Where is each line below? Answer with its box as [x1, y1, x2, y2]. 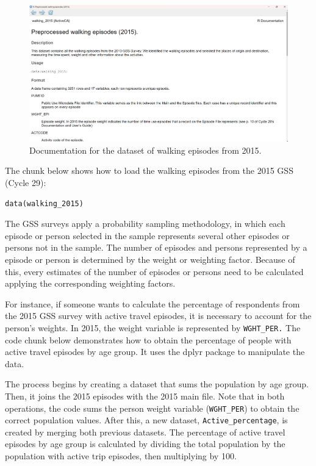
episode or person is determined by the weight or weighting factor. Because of [5, 253, 295, 265]
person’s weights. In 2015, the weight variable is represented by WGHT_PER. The [5, 321, 301, 334]
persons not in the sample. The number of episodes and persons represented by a [5, 241, 307, 254]
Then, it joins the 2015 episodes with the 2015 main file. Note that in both [5, 389, 285, 402]
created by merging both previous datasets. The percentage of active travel [5, 425, 285, 438]
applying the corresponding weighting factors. [5, 277, 176, 290]
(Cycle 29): [5, 176, 46, 188]
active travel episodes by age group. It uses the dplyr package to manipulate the [5, 345, 305, 358]
